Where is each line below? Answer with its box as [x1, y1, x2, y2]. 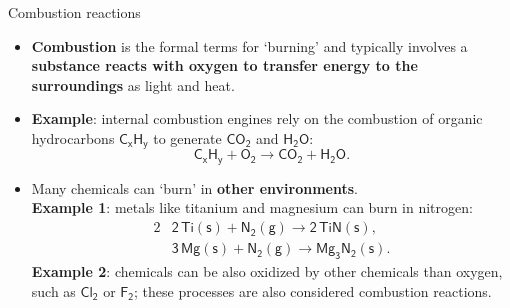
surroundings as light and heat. [31, 74, 235, 95]
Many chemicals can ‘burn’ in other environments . [31, 177, 358, 198]
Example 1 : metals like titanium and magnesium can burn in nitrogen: [31, 197, 473, 218]
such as [31, 280, 76, 301]
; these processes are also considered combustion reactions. [134, 280, 492, 301]
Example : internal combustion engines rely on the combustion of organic [31, 108, 483, 129]
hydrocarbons [31, 127, 115, 148]
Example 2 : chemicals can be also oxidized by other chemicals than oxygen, [31, 260, 503, 281]
